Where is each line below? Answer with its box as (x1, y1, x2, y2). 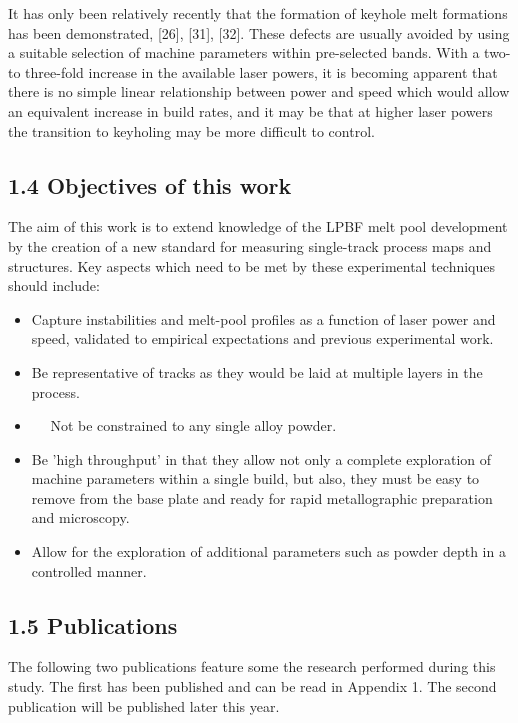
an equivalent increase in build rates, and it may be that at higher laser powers (8, 100, 493, 121)
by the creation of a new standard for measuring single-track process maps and (8, 235, 492, 256)
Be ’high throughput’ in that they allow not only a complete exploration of (31, 448, 492, 469)
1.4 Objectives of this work (8, 169, 292, 200)
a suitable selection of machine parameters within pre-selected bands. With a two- (8, 42, 511, 63)
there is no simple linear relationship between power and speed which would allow (8, 81, 510, 102)
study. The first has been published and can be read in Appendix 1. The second (8, 676, 497, 697)
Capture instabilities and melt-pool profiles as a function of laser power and (31, 308, 496, 329)
